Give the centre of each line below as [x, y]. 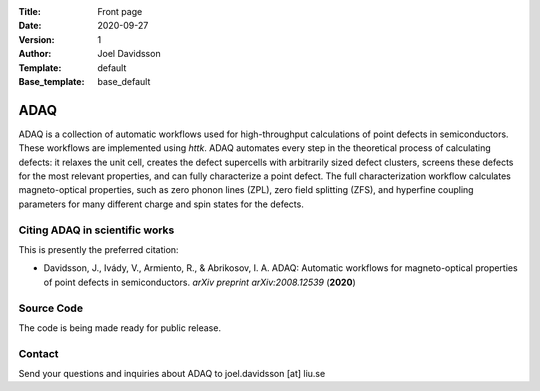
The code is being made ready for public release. [120, 327]
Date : [30, 26]
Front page [120, 11]
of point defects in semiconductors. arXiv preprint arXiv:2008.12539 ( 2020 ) [199, 282]
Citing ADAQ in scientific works [96, 230]
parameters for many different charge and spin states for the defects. [161, 204]
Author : [35, 54]
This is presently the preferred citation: [98, 249]
